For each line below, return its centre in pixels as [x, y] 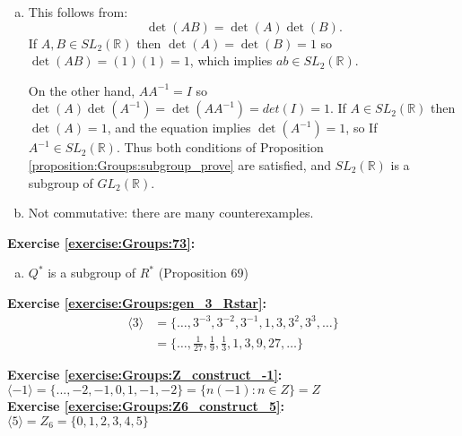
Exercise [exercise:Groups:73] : [101, 242]
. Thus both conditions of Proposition [220, 147]
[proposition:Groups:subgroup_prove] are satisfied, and [179, 164]
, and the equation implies [179, 128]
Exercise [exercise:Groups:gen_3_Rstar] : [137, 302]
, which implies [231, 60]
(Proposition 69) [203, 273]
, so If [362, 128]
